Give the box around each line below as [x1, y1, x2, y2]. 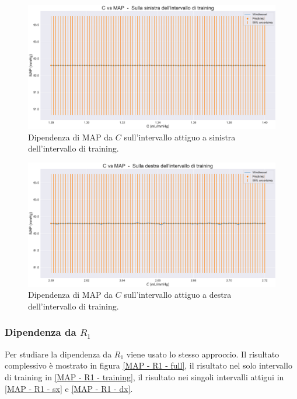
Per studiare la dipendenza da [5, 348, 112, 360]
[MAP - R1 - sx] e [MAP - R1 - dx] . [5, 382, 133, 394]
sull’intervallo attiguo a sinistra [124, 130, 236, 143]
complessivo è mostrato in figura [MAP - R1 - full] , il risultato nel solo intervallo [5, 359, 292, 372]
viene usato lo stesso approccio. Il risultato [126, 348, 279, 360]
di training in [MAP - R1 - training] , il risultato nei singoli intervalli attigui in [5, 370, 284, 383]
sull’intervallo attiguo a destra [124, 288, 232, 301]
